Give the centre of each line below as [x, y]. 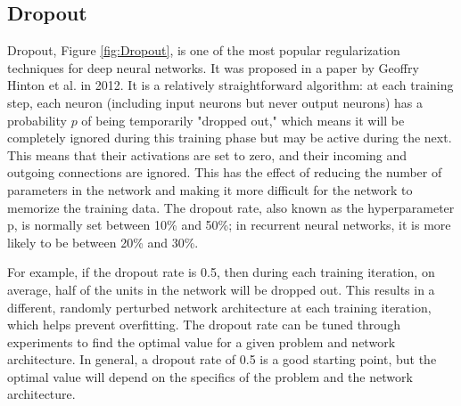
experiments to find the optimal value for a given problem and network [202, 341]
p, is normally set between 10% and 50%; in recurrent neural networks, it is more [229, 225]
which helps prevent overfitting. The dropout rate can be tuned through [204, 325]
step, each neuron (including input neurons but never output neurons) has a [215, 102]
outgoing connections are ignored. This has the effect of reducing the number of [225, 172]
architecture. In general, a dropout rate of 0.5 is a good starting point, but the [222, 359]
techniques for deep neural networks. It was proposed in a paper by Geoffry [213, 67]
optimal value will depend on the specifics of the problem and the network [210, 376]
